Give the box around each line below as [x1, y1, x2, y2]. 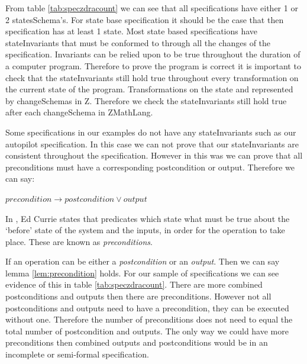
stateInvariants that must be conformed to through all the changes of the [5, 36, 271, 49]
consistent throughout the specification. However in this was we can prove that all [5, 149, 303, 162]
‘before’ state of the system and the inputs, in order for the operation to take [5, 224, 285, 236]
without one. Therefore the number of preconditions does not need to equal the [5, 313, 293, 326]
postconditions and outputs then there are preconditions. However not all [5, 290, 272, 302]
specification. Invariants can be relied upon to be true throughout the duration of [5, 48, 300, 60]
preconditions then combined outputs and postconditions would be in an [5, 336, 268, 349]
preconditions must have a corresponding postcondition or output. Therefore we [5, 160, 295, 173]
